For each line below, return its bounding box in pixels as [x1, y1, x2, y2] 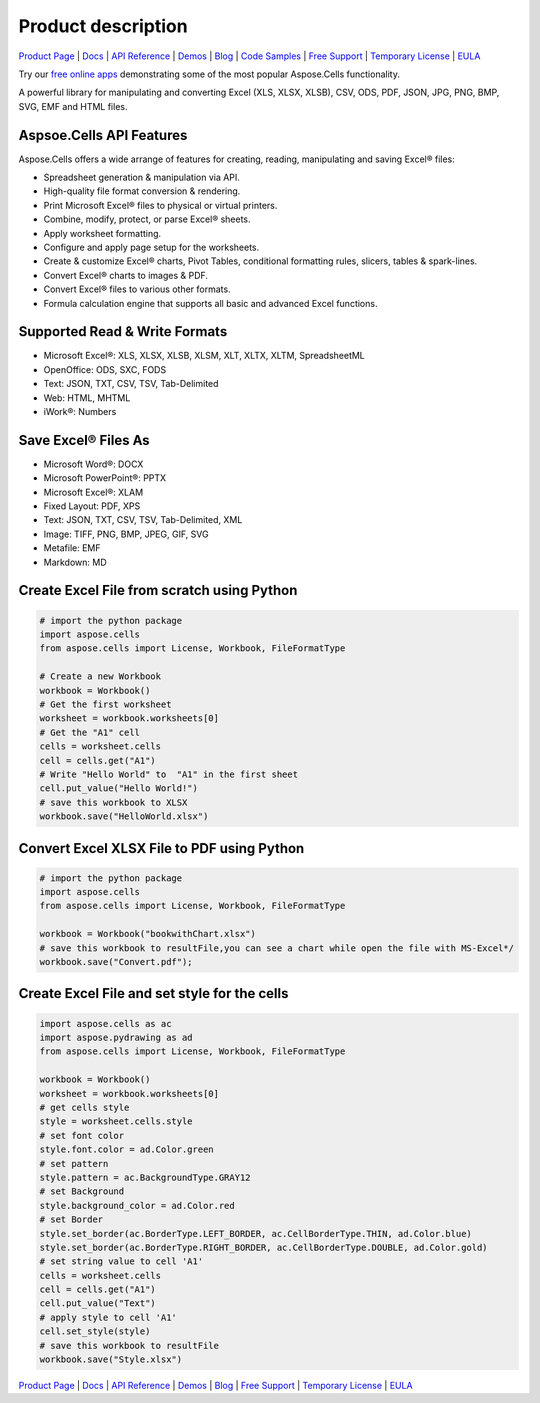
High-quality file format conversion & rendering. [43, 185, 241, 197]
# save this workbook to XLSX [39, 796, 188, 808]
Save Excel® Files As [18, 431, 150, 449]
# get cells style [39, 1101, 130, 1113]
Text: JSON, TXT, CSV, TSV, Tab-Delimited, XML [43, 514, 243, 526]
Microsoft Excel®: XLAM [43, 486, 144, 498]
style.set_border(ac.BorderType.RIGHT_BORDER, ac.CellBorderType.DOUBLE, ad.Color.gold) [39, 1241, 489, 1253]
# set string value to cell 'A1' [39, 1256, 204, 1267]
